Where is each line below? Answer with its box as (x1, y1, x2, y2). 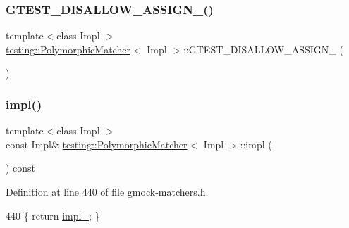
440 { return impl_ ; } (6, 208, 100, 222)
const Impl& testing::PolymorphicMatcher (6, 137, 188, 151)
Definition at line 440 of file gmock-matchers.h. (6, 184, 209, 198)
